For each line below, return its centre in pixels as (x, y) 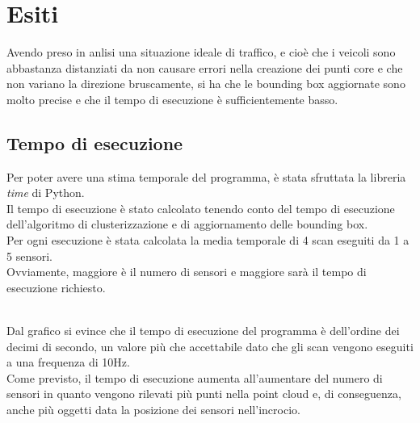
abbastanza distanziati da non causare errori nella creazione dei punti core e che (205, 67)
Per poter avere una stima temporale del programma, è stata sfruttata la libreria (206, 176)
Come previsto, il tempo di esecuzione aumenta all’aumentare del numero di (195, 377)
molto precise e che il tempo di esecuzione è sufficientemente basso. (172, 99)
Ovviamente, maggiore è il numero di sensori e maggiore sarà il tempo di (187, 272)
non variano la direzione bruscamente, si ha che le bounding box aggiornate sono (206, 84)
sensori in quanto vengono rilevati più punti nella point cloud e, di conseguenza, (204, 394)
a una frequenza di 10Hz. (68, 362)
